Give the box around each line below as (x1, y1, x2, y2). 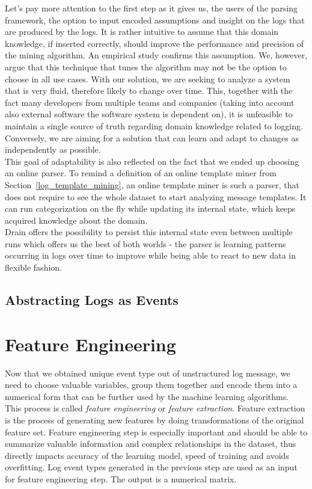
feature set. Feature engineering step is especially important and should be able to (5, 425, 308, 438)
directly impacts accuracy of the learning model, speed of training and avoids (5, 449, 289, 461)
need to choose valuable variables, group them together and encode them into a (5, 378, 298, 391)
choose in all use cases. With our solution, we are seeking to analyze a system (5, 72, 290, 85)
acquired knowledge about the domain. (5, 214, 148, 226)
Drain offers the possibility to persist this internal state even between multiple (5, 226, 293, 238)
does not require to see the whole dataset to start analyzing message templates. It (5, 190, 307, 203)
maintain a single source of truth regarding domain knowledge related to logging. (5, 119, 303, 132)
